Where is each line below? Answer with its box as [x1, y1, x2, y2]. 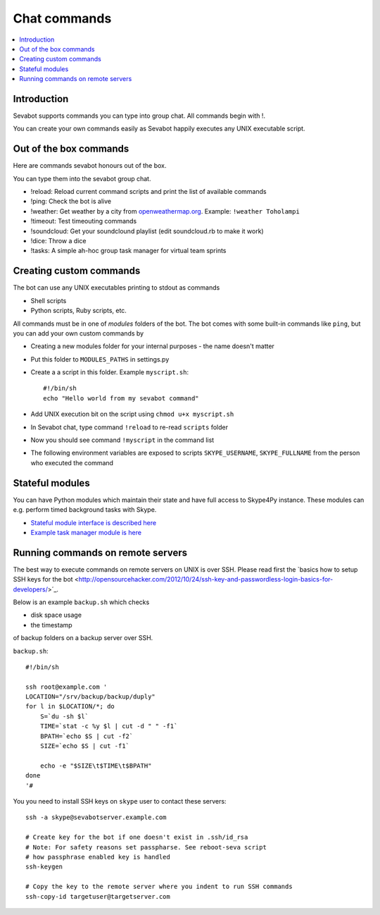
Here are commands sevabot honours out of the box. [13, 161, 167, 170]
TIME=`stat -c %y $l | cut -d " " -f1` [39, 723, 178, 730]
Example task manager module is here [30, 528, 142, 536]
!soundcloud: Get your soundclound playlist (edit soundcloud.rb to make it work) [30, 226, 264, 235]
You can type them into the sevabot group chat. [13, 174, 151, 183]
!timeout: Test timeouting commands [30, 217, 137, 226]
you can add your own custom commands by [13, 328, 144, 338]
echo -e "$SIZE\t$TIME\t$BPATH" [39, 761, 152, 770]
